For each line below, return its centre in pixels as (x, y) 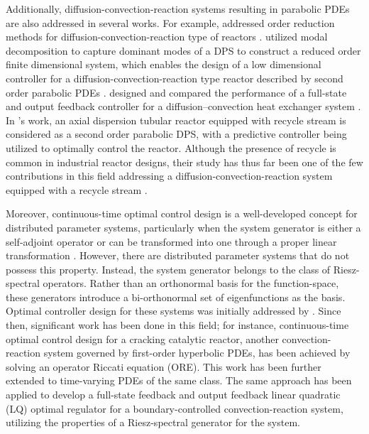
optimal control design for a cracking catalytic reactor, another (142, 338)
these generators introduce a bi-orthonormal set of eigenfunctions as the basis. (176, 297)
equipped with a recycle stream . (77, 189)
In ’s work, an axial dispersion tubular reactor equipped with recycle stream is (176, 120)
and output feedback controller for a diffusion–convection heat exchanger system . (183, 106)
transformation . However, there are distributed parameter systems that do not (178, 255)
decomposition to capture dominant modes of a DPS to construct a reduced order (183, 50)
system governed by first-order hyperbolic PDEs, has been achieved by (197, 353)
